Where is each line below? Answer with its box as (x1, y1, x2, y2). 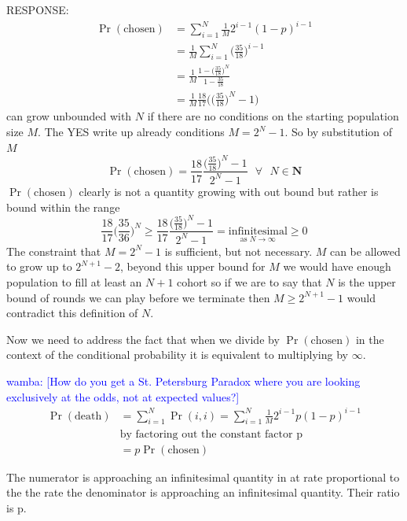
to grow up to (6, 258, 72, 275)
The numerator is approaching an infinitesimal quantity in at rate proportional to (6, 468, 400, 485)
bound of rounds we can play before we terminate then (6, 289, 270, 305)
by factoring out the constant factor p (119, 428, 302, 440)
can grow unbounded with (6, 108, 132, 124)
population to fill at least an (6, 274, 142, 290)
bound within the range (6, 198, 120, 215)
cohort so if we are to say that (177, 274, 322, 290)
